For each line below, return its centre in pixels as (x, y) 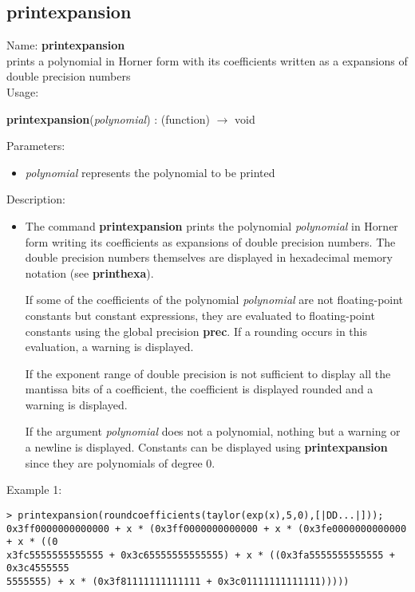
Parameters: (36, 146)
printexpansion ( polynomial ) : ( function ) (108, 118)
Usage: (23, 91)
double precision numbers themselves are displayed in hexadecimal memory (209, 257)
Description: (36, 199)
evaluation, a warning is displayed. (109, 347)
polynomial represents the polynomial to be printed (150, 172)
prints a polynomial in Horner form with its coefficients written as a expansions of (207, 60)
